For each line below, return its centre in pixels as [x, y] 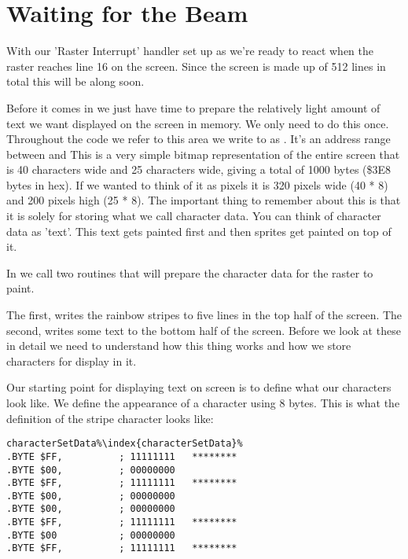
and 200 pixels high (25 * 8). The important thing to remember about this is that [204, 200]
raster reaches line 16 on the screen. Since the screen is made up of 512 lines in [196, 66]
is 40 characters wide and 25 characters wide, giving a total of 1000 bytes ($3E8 [199, 169]
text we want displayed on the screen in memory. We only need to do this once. [198, 123]
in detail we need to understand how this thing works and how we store [179, 346]
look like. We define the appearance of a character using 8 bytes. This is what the [203, 403]
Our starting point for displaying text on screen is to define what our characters [199, 387]
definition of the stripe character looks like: [110, 418]
